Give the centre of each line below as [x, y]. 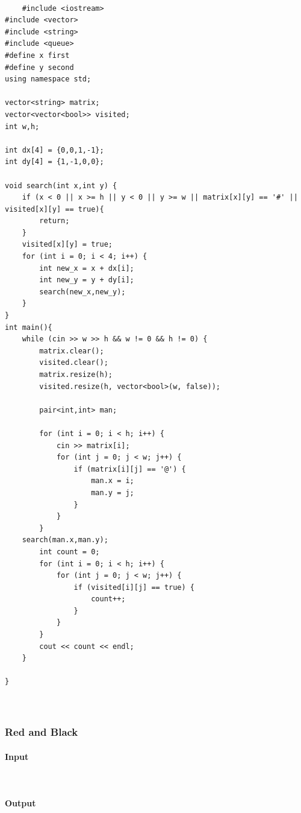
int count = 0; [70, 552]
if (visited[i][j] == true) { [134, 587]
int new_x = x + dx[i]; [87, 268]
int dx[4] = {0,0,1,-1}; [54, 150]
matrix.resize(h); [76, 375]
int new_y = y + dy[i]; [87, 280]
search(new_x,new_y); [82, 292]
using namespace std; [48, 79]
